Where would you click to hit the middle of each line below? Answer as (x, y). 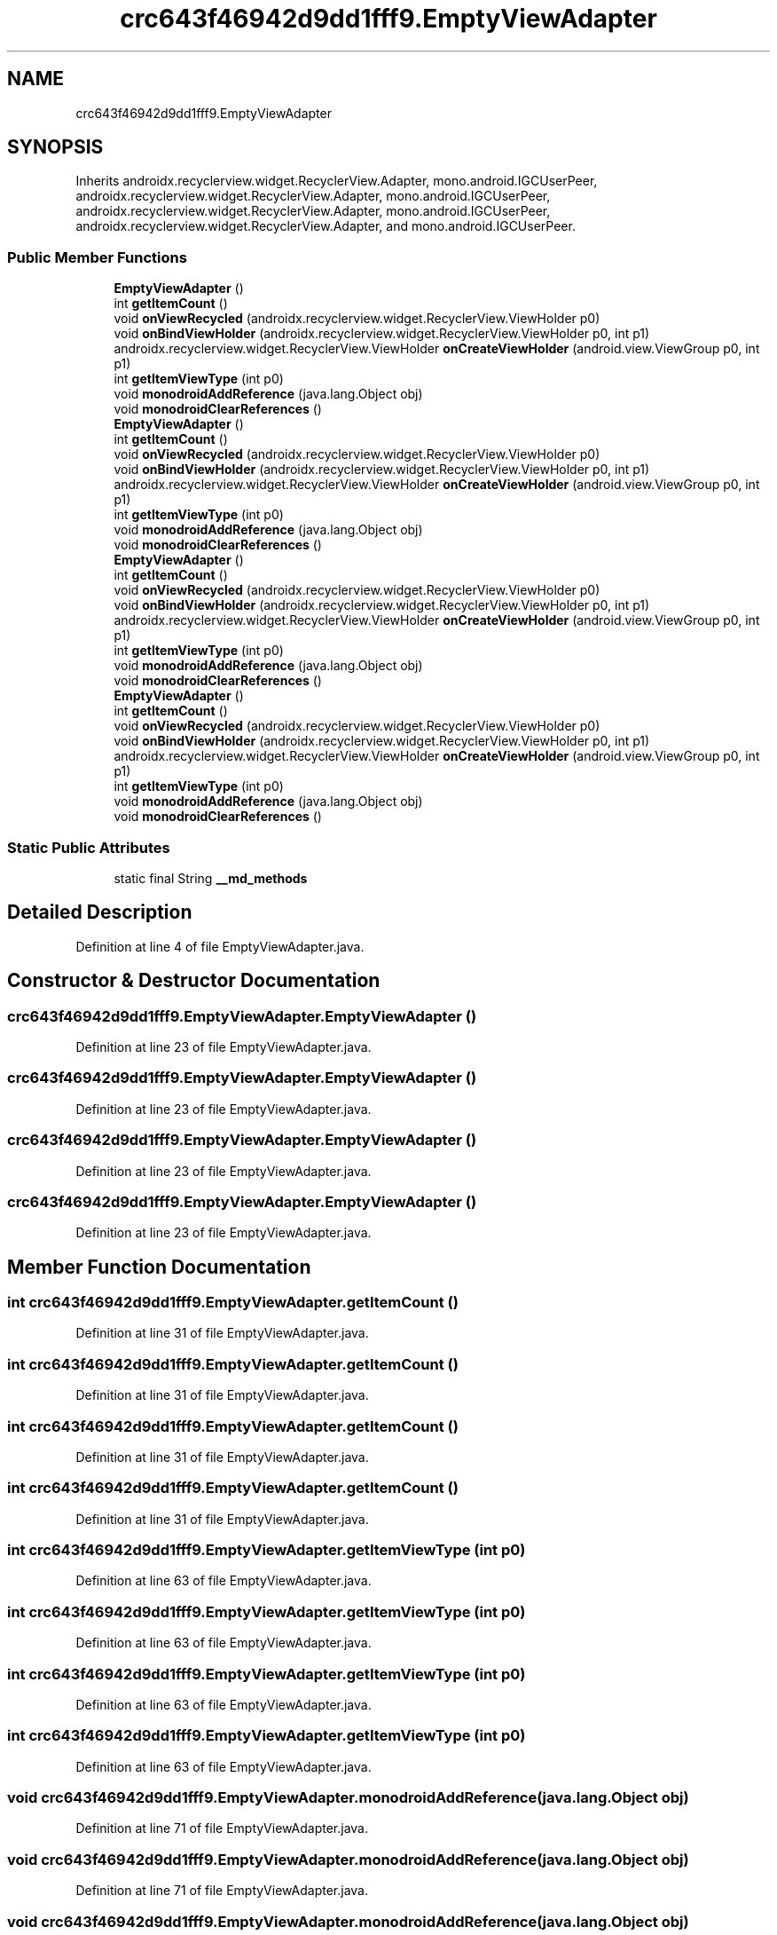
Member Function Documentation (159, 1267)
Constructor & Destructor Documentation (194, 981)
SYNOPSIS (55, 147)
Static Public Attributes (89, 847)
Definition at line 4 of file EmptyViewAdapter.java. (220, 946)
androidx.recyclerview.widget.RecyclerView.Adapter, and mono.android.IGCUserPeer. (326, 226)
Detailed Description (100, 912)
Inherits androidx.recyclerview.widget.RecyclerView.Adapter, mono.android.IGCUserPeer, (337, 181)
